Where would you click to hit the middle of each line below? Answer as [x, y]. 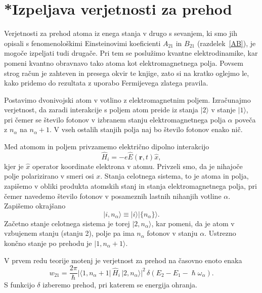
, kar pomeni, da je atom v [193, 223]
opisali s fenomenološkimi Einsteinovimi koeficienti [82, 43]
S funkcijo [19, 285]
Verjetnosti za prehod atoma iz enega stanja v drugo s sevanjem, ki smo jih [121, 33]
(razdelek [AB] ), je [226, 43]
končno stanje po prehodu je [48, 243]
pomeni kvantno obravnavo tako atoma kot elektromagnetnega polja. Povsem [124, 62]
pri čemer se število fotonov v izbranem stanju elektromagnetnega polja [115, 119]
